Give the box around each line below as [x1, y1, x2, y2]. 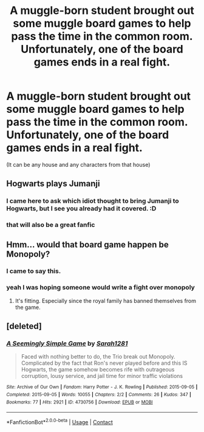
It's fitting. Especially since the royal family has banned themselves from [15, 297, 196, 304]
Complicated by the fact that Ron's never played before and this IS [21, 359, 188, 367]
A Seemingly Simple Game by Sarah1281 [6, 339, 128, 348]
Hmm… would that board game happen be [6, 239, 169, 249]
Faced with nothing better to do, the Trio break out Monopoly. [21, 353, 175, 360]
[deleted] [6, 321, 42, 331]
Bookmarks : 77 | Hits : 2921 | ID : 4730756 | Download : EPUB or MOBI [6, 399, 153, 405]
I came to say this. [6, 267, 61, 275]
